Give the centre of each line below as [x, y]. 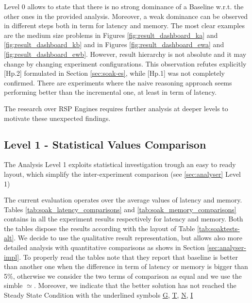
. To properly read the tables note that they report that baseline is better [128, 257]
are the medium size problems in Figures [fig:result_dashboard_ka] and [111, 35]
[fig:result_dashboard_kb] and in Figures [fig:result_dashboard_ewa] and [114, 44]
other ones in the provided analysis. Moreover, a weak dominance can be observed [126, 16]
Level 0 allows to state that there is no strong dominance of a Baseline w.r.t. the [124, 6]
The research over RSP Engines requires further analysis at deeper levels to [116, 108]
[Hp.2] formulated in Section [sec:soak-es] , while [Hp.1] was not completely [114, 73]
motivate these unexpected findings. [57, 118]
